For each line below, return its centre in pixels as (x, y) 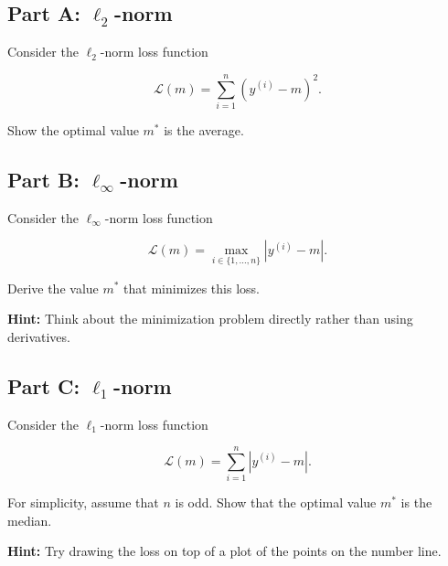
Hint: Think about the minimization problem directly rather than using (210, 319)
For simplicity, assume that (83, 502)
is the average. (204, 129)
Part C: (44, 385)
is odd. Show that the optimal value (276, 502)
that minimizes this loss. (192, 288)
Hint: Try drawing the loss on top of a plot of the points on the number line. (224, 551)
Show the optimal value (73, 129)
